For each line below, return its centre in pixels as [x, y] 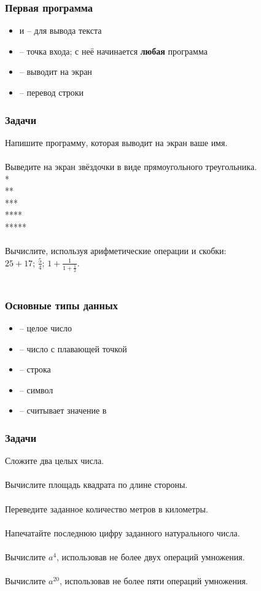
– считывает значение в [63, 410]
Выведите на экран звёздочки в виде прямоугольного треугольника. [131, 166]
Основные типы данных [61, 305]
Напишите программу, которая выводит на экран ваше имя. [116, 142]
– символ [36, 389]
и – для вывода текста [60, 30]
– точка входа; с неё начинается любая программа [113, 51]
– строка [35, 369]
